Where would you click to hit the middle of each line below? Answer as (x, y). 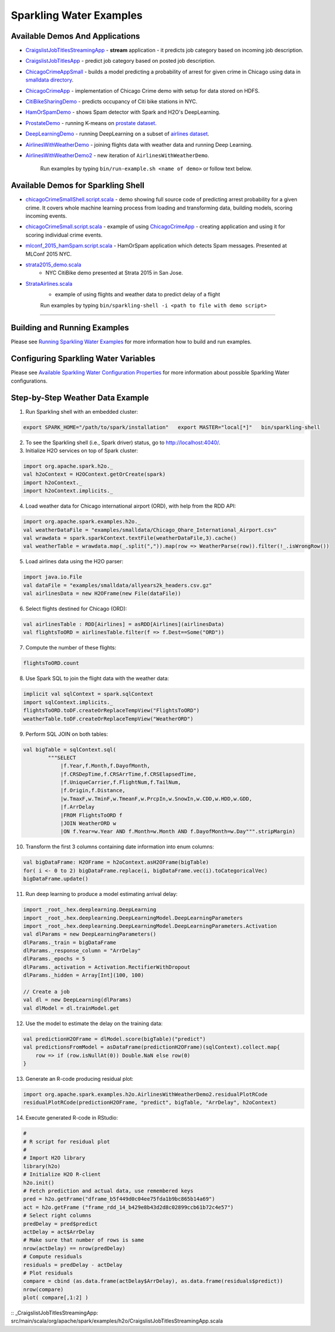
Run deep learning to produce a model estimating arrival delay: (101, 894)
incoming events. (46, 216)
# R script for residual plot (67, 1142)
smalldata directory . (49, 80)
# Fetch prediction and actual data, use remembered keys (108, 1191)
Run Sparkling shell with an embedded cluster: (82, 411)
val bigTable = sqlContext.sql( (70, 749)
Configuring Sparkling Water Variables (83, 359)
